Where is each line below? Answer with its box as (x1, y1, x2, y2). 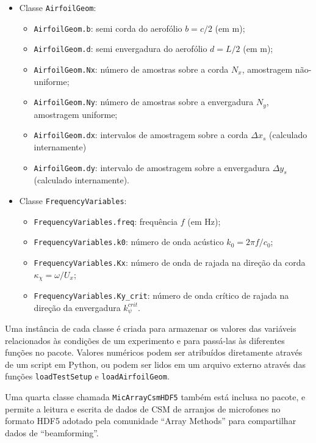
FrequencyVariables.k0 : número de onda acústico (34, 235, 224, 248)
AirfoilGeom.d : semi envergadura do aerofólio (34, 42, 207, 55)
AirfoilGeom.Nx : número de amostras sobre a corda (34, 62, 229, 75)
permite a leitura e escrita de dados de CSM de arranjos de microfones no (5, 402, 281, 415)
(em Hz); (187, 214, 221, 227)
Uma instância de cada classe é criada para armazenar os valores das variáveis (5, 322, 296, 335)
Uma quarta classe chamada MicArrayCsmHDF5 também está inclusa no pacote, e (5, 390, 306, 403)
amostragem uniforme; (34, 108, 118, 120)
